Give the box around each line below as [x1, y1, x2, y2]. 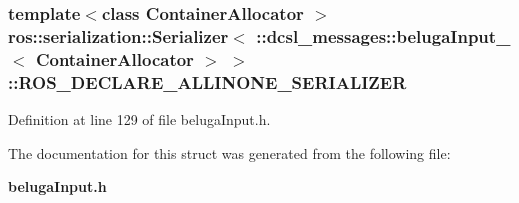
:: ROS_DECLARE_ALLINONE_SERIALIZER [8, 69, 407, 94]
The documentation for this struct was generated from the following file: [8, 142, 451, 163]
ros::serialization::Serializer [8, 23, 229, 48]
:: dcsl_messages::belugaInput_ [256, 23, 511, 48]
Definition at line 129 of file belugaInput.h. [8, 108, 271, 129]
